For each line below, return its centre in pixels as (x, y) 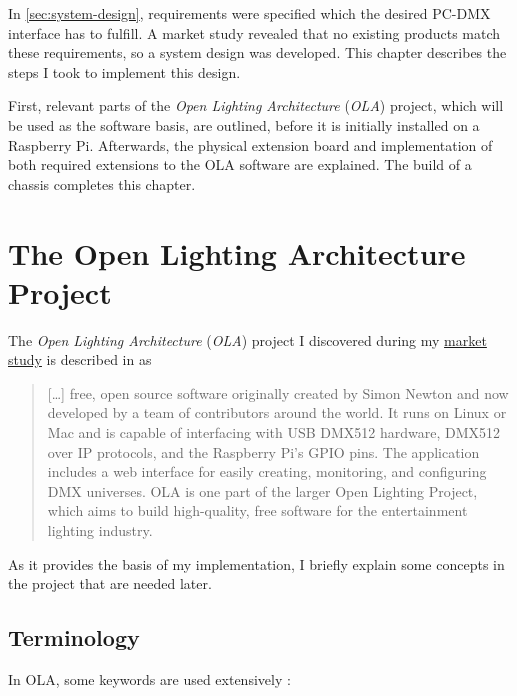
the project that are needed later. (110, 583)
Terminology (74, 637)
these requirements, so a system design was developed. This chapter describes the (257, 52)
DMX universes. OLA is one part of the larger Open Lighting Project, (262, 490)
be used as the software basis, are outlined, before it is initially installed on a (244, 124)
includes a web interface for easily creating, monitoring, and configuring (267, 471)
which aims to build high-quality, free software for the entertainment (257, 510)
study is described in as (80, 359)
